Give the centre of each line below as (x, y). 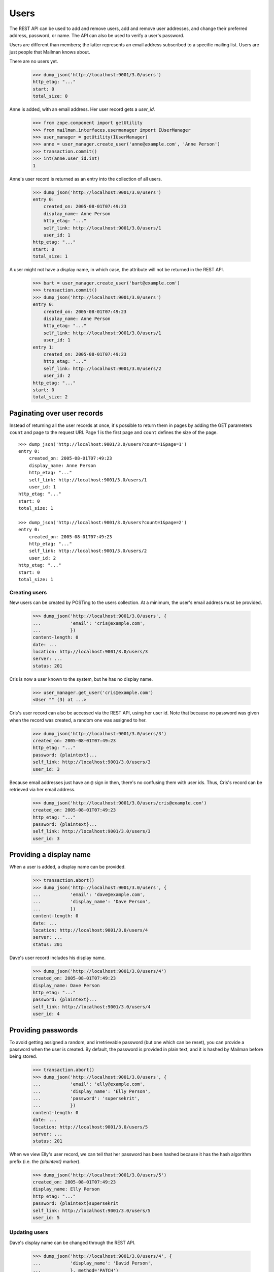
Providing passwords (44, 1030)
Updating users (29, 1232)
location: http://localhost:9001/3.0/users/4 (90, 930)
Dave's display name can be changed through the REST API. (72, 1242)
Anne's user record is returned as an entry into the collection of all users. (86, 179)
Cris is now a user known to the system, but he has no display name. (81, 679)
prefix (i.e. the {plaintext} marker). (45, 1161)
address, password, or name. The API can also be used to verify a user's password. (97, 35)
